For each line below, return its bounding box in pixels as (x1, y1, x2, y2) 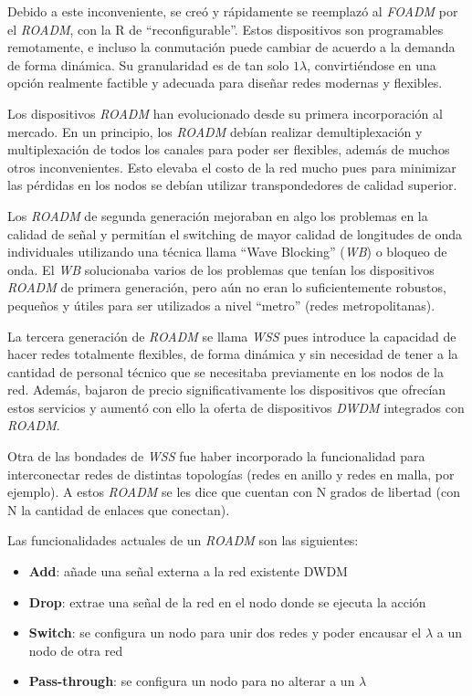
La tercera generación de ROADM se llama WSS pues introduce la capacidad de (7, 326, 456, 345)
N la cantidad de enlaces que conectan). (7, 500, 230, 519)
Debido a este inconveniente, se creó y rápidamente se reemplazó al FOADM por (7, 2, 458, 20)
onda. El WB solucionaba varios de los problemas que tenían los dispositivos (7, 259, 435, 279)
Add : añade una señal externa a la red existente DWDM (28, 562, 348, 581)
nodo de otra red (28, 640, 123, 659)
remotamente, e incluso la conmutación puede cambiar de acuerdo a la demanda (7, 37, 456, 57)
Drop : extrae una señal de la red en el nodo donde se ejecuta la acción (28, 592, 426, 611)
